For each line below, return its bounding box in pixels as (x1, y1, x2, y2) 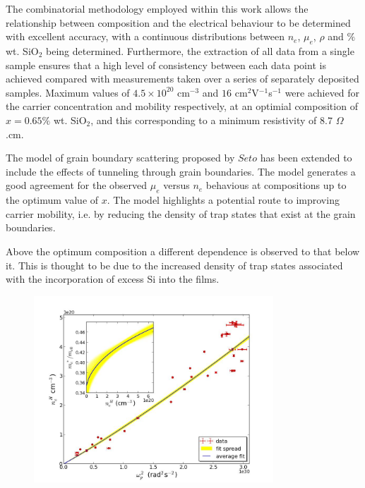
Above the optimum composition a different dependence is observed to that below (6, 243, 360, 258)
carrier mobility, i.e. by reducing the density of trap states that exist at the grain (6, 206, 356, 221)
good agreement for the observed (6, 178, 148, 193)
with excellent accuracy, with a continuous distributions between (6, 29, 285, 44)
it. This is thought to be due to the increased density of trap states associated (6, 257, 343, 272)
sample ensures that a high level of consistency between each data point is (6, 57, 326, 72)
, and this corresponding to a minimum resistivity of (90, 112, 317, 127)
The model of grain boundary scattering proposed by (6, 150, 235, 165)
